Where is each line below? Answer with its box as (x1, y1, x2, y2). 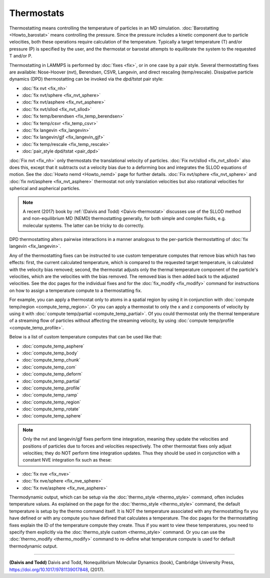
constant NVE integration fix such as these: (22, 457, 112, 463)
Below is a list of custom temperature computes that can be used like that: (9, 334, 162, 340)
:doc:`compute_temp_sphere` (21, 413, 82, 419)
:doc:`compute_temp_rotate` (21, 406, 80, 412)
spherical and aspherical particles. (9, 185, 80, 191)
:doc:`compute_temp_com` (21, 364, 77, 370)
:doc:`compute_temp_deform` (21, 371, 83, 377)
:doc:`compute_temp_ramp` (21, 392, 78, 398)
